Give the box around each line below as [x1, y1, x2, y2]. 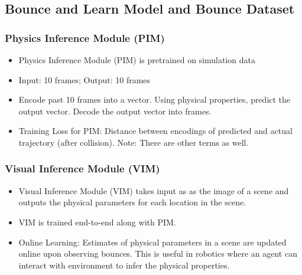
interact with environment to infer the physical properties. [18, 258, 230, 271]
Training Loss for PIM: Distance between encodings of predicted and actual [18, 125, 293, 137]
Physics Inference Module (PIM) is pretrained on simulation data [18, 54, 256, 66]
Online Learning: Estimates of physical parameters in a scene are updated [18, 235, 287, 248]
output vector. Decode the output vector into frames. [18, 104, 212, 117]
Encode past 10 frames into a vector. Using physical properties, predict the [18, 93, 291, 106]
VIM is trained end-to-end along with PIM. [18, 215, 176, 228]
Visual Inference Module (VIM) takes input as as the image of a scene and [18, 184, 289, 197]
